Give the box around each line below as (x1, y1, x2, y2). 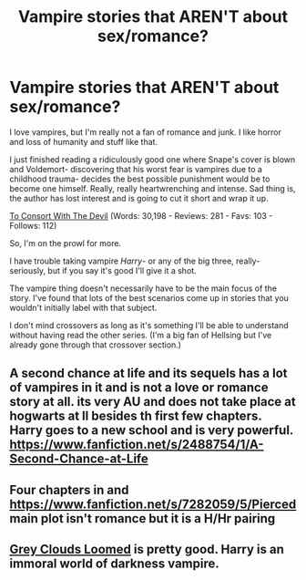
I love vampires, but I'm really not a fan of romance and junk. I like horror (9, 126, 282, 138)
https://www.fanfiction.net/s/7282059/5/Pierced (9, 496, 297, 512)
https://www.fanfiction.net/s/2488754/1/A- (9, 437, 264, 452)
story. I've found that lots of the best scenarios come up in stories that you (9, 292, 290, 303)
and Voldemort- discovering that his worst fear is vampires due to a (9, 163, 262, 174)
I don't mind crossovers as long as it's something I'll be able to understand (9, 319, 289, 330)
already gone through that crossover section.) (9, 339, 182, 350)
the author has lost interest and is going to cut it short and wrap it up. (9, 192, 269, 203)
